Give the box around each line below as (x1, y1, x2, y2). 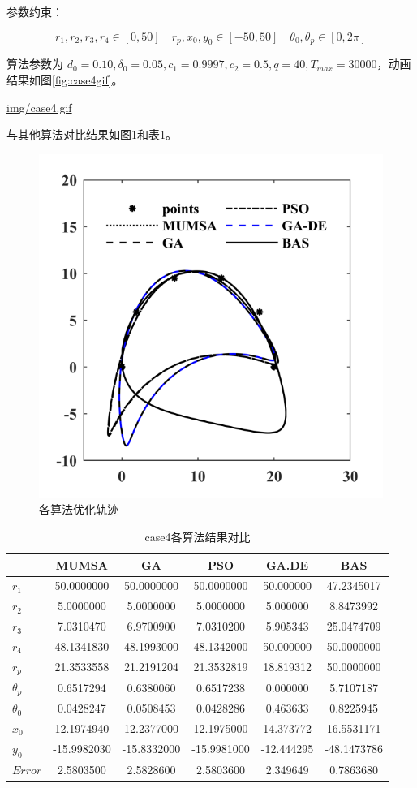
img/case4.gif (6, 98, 72, 115)
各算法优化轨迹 (39, 501, 118, 518)
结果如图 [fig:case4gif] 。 (6, 71, 123, 88)
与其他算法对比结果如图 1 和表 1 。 (6, 126, 177, 143)
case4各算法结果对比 (144, 527, 251, 545)
